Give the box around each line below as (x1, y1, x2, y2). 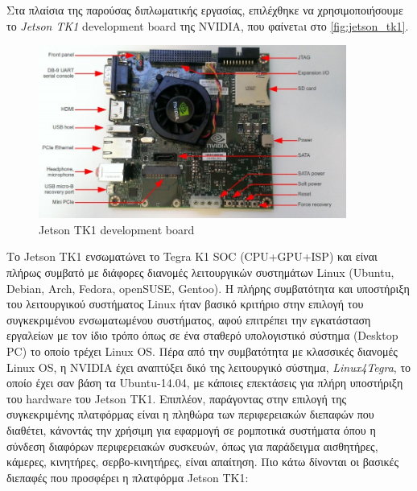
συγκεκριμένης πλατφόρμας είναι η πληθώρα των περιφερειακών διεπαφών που (6, 406, 374, 423)
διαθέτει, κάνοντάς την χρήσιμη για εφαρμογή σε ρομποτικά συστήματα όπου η (6, 422, 376, 439)
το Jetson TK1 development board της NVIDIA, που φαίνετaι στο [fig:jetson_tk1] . (6, 17, 409, 34)
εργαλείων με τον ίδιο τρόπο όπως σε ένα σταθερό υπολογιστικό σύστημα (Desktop (6, 327, 398, 344)
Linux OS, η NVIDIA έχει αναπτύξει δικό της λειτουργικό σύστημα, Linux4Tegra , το (6, 358, 411, 375)
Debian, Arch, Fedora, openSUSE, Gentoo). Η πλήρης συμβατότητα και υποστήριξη (6, 279, 410, 296)
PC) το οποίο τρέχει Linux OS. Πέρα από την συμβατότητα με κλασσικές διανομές (6, 343, 398, 360)
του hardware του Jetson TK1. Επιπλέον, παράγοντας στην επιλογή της (6, 390, 346, 406)
